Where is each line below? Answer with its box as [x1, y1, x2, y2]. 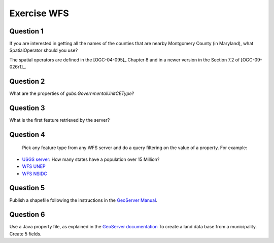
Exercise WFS [9, 8, 69, 19]
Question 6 [9, 211, 45, 219]
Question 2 [9, 77, 45, 86]
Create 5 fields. [9, 231, 42, 237]
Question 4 [9, 130, 46, 139]
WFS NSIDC [22, 170, 48, 177]
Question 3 [9, 103, 45, 112]
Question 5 [9, 184, 45, 192]
